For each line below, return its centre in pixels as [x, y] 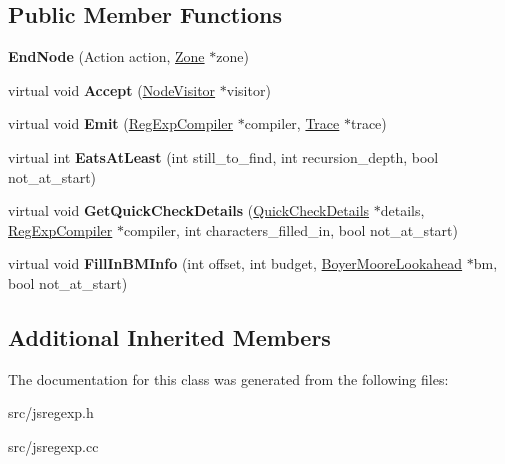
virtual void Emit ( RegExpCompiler [121, 123]
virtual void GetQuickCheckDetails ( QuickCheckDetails [189, 210]
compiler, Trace [292, 123]
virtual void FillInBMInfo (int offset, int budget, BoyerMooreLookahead [235, 263]
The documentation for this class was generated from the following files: [228, 378]
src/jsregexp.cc [53, 445]
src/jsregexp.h [51, 412]
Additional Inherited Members [169, 336]
